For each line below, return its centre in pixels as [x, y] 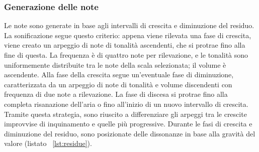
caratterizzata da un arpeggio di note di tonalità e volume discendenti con [118, 84]
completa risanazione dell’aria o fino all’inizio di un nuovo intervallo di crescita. [126, 104]
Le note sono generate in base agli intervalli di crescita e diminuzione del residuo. [129, 25]
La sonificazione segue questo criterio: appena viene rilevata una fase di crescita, [128, 35]
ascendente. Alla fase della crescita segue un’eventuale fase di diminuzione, [119, 74]
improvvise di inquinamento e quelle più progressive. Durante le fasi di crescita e [128, 124]
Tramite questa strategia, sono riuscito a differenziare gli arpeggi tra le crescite [125, 114]
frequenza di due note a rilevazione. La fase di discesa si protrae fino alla [116, 94]
